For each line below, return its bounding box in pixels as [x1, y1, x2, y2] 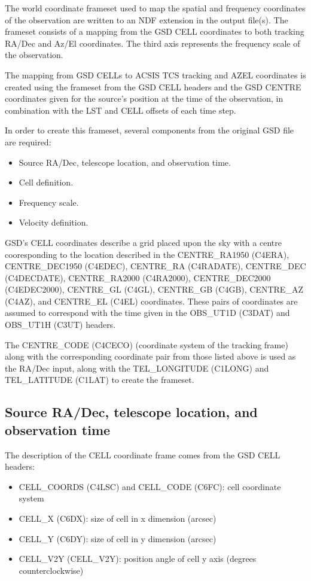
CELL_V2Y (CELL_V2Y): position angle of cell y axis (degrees [19, 552, 257, 565]
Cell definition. [19, 176, 74, 188]
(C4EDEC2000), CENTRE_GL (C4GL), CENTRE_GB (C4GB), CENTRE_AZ [5, 283, 303, 296]
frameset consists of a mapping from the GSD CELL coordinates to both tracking [5, 25, 304, 38]
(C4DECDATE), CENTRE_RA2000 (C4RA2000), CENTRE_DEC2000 [5, 271, 271, 284]
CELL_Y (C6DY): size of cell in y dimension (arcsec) [19, 532, 217, 545]
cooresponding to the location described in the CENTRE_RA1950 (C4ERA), [5, 248, 289, 260]
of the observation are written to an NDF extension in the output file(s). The [5, 13, 288, 26]
